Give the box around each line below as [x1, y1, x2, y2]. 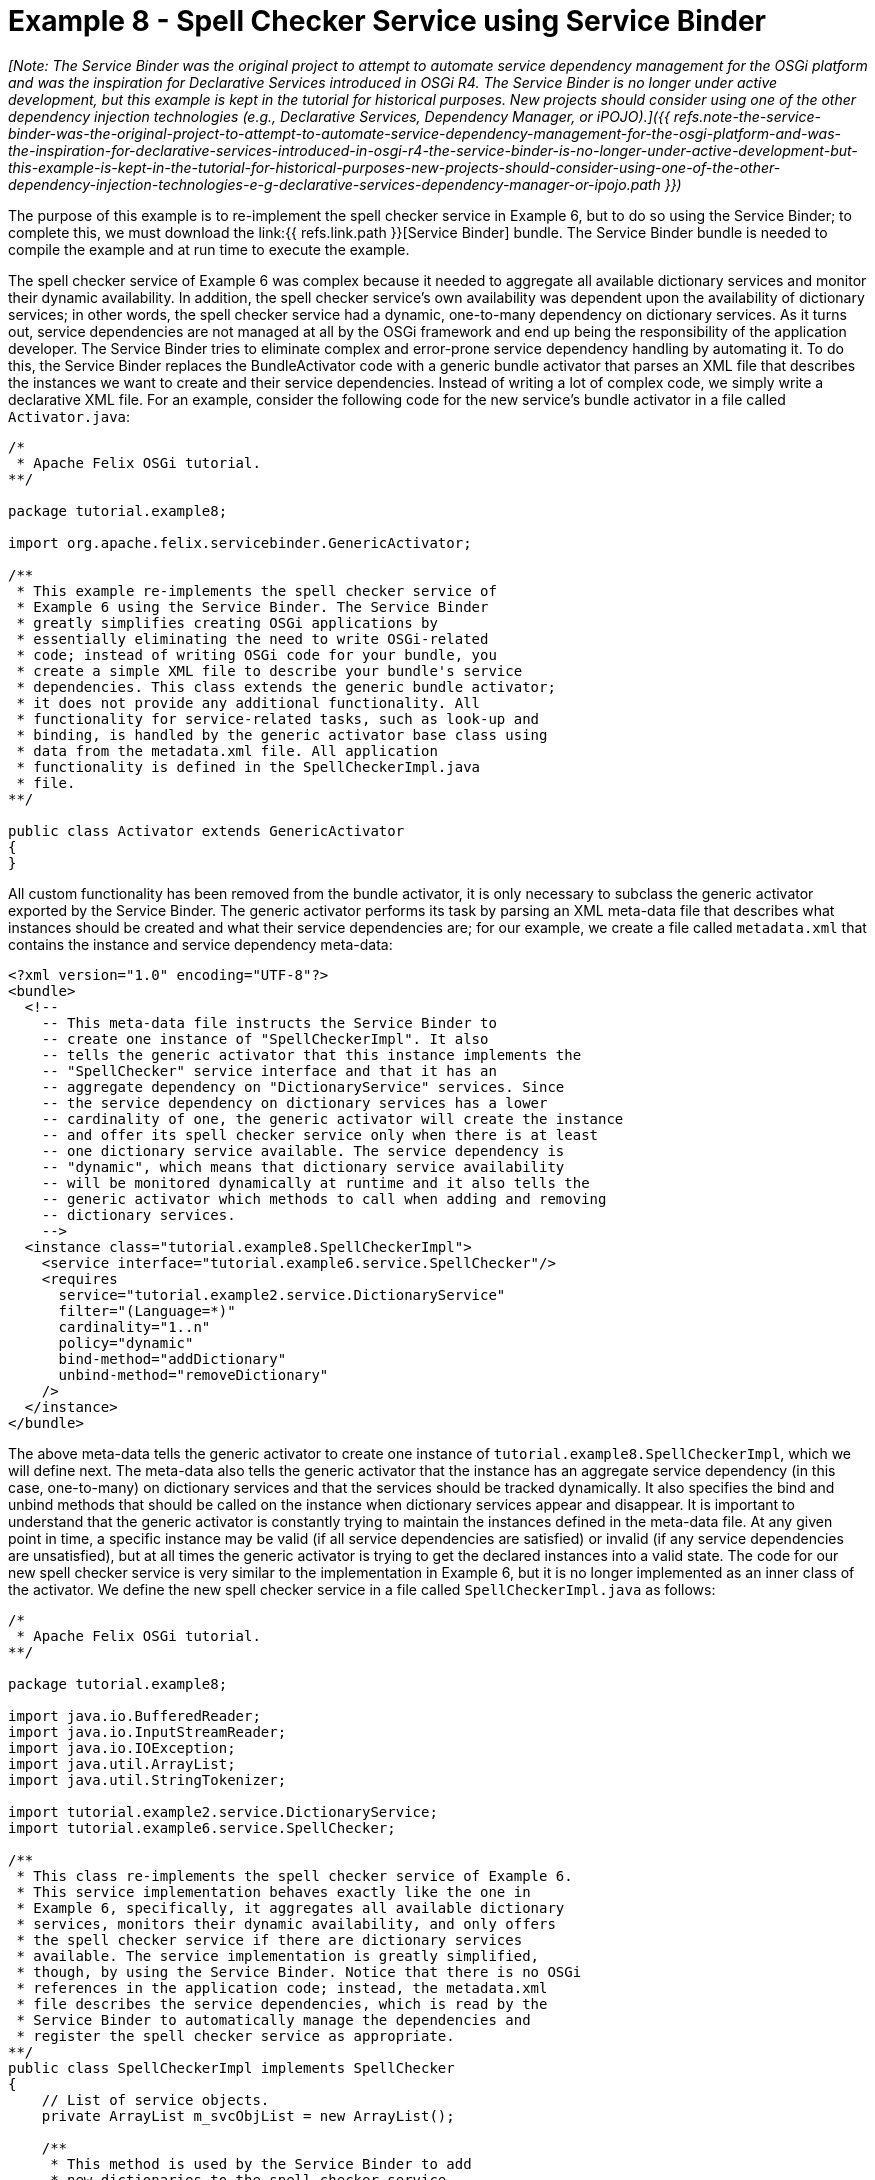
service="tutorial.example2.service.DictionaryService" [58, 1286, 506, 1303]
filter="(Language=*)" [58, 1302, 236, 1319]
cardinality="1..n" [58, 1318, 211, 1335]
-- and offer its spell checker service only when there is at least [41, 1126, 599, 1143]
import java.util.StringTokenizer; [8, 1771, 287, 1788]
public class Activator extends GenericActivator [8, 822, 405, 839]
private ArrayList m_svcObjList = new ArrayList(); [41, 2107, 455, 2124]
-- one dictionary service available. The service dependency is [41, 1142, 565, 1159]
